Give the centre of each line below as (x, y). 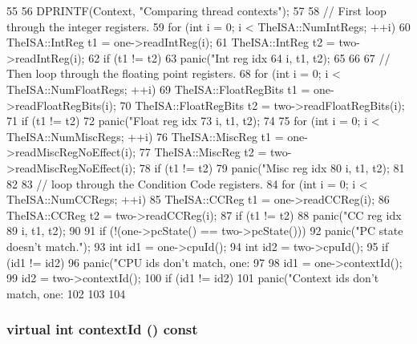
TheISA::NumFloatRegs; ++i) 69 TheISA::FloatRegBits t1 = (158, 89)
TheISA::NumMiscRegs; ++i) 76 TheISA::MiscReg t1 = (145, 136)
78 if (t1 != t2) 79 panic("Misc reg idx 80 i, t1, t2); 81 (272, 167)
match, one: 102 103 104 (66, 293)
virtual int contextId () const (102, 329)
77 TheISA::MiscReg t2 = (203, 152)
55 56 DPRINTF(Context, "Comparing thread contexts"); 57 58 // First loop (196, 10)
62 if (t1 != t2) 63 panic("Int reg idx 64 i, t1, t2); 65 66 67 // (239, 57)
